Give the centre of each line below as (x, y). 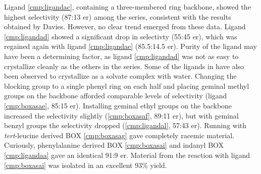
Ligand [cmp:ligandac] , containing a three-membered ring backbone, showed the (127, 7)
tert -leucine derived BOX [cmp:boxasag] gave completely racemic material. (119, 135)
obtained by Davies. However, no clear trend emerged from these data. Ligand (125, 26)
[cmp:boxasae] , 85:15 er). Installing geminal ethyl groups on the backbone (118, 105)
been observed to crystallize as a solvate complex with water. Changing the (120, 76)
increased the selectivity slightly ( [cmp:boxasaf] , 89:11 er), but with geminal (121, 115)
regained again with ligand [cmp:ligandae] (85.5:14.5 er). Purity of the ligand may (130, 46)
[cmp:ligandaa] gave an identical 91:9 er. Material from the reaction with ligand (127, 155)
